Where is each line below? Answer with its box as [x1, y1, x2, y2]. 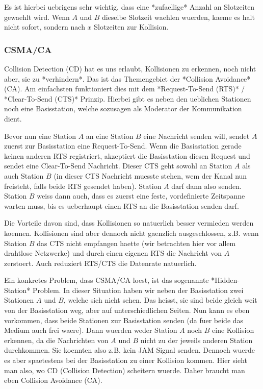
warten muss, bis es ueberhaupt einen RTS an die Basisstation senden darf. [4, 200, 239, 211]
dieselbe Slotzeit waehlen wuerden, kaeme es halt [101, 11, 255, 22]
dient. [4, 113, 22, 124]
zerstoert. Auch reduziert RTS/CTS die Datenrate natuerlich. [4, 257, 197, 268]
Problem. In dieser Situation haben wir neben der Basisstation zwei [33, 284, 244, 295]
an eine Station [86, 130, 134, 141]
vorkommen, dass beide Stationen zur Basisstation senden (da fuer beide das [4, 314, 244, 325]
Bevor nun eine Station [4, 130, 76, 141]
